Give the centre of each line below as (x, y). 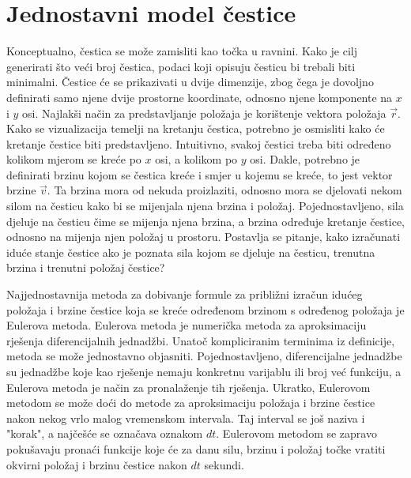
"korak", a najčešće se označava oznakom (105, 433)
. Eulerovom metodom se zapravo (296, 433)
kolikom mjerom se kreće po (74, 159)
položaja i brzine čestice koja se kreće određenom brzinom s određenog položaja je (205, 309)
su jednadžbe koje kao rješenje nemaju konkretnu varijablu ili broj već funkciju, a (204, 371)
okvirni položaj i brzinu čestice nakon (97, 464)
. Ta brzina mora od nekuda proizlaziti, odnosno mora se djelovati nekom (224, 190)
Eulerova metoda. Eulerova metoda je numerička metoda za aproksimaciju (187, 325)
